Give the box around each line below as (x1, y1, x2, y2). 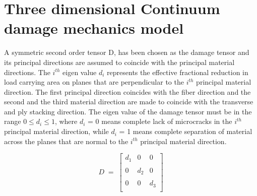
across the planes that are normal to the (4, 136, 128, 146)
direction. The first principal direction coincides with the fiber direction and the (4, 86, 251, 97)
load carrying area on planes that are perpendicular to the (4, 77, 184, 87)
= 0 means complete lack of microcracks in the (88, 116, 232, 126)
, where (54, 116, 78, 126)
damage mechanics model (4, 18, 184, 38)
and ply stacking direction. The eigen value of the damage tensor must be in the (4, 106, 252, 116)
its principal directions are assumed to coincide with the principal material (4, 56, 235, 67)
